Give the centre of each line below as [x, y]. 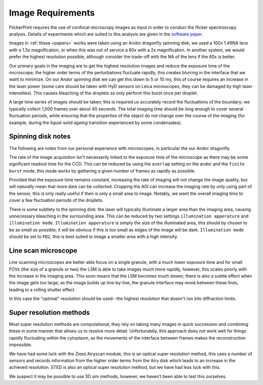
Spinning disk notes [40, 137]
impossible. [20, 345]
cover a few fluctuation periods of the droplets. [56, 200]
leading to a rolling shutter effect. [42, 289]
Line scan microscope [43, 251]
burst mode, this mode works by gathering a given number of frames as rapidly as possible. [102, 171]
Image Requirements [52, 13]
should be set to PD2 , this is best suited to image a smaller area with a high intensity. [94, 236]
